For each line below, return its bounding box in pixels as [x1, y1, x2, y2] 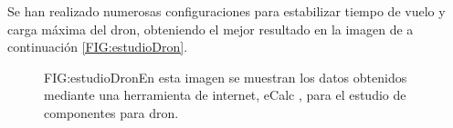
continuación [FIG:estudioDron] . [7, 37, 188, 56]
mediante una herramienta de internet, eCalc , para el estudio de [44, 85, 406, 104]
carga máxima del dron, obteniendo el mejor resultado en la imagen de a [7, 19, 414, 38]
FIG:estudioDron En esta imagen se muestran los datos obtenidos [44, 67, 407, 86]
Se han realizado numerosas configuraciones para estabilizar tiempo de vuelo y [7, 2, 446, 20]
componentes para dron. [44, 103, 179, 122]
